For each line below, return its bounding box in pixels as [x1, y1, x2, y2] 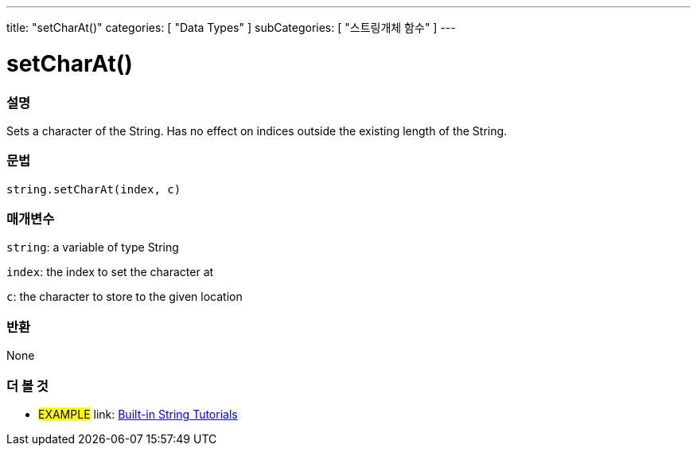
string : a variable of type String [6, 240, 179, 255]
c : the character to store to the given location [6, 290, 243, 304]
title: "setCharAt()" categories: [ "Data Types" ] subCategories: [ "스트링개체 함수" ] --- [6, 21, 456, 34]
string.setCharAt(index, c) [6, 182, 181, 196]
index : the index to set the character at [6, 265, 214, 279]
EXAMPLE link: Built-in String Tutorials [38, 407, 238, 421]
